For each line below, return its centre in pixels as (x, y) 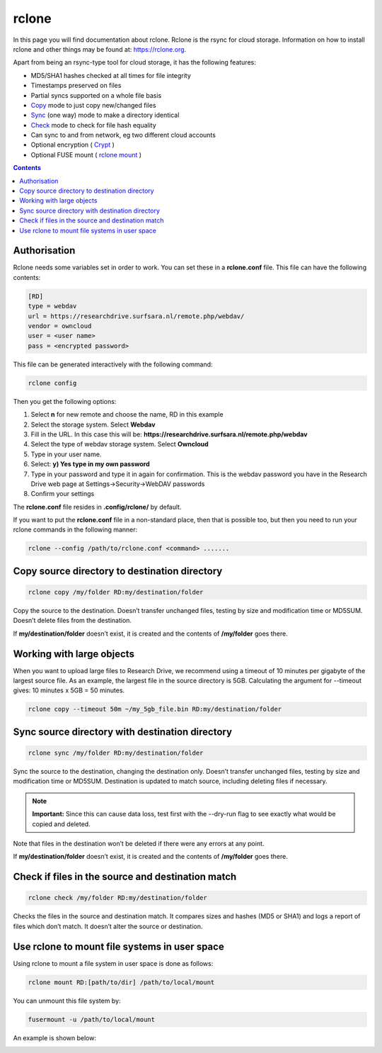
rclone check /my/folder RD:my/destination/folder (118, 898)
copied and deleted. (62, 824)
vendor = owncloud (60, 326)
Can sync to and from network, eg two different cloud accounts (123, 135)
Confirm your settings (63, 494)
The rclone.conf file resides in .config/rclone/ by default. (97, 507)
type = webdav (52, 306)
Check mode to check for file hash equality (94, 125)
